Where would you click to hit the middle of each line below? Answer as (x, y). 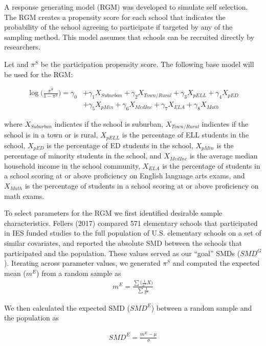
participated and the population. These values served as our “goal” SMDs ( (122, 253)
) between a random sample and (202, 307)
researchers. (22, 47)
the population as (32, 318)
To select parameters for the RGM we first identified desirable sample (113, 213)
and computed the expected (216, 263)
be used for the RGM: (39, 74)
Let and (16, 64)
